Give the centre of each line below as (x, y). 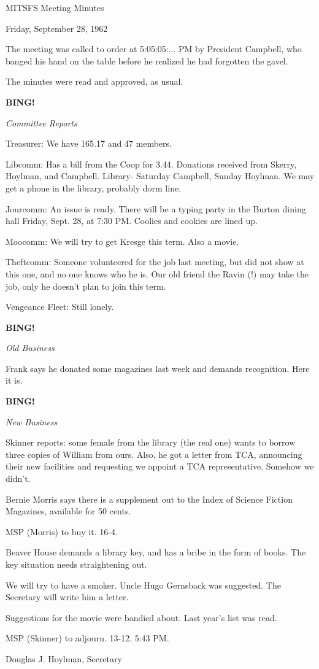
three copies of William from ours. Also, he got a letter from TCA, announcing (154, 454)
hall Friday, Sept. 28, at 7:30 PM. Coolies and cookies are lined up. (132, 221)
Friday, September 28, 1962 (57, 28)
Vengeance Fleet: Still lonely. (60, 307)
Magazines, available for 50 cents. (68, 511)
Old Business (30, 348)
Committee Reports (41, 122)
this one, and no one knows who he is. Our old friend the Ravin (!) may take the (157, 273)
